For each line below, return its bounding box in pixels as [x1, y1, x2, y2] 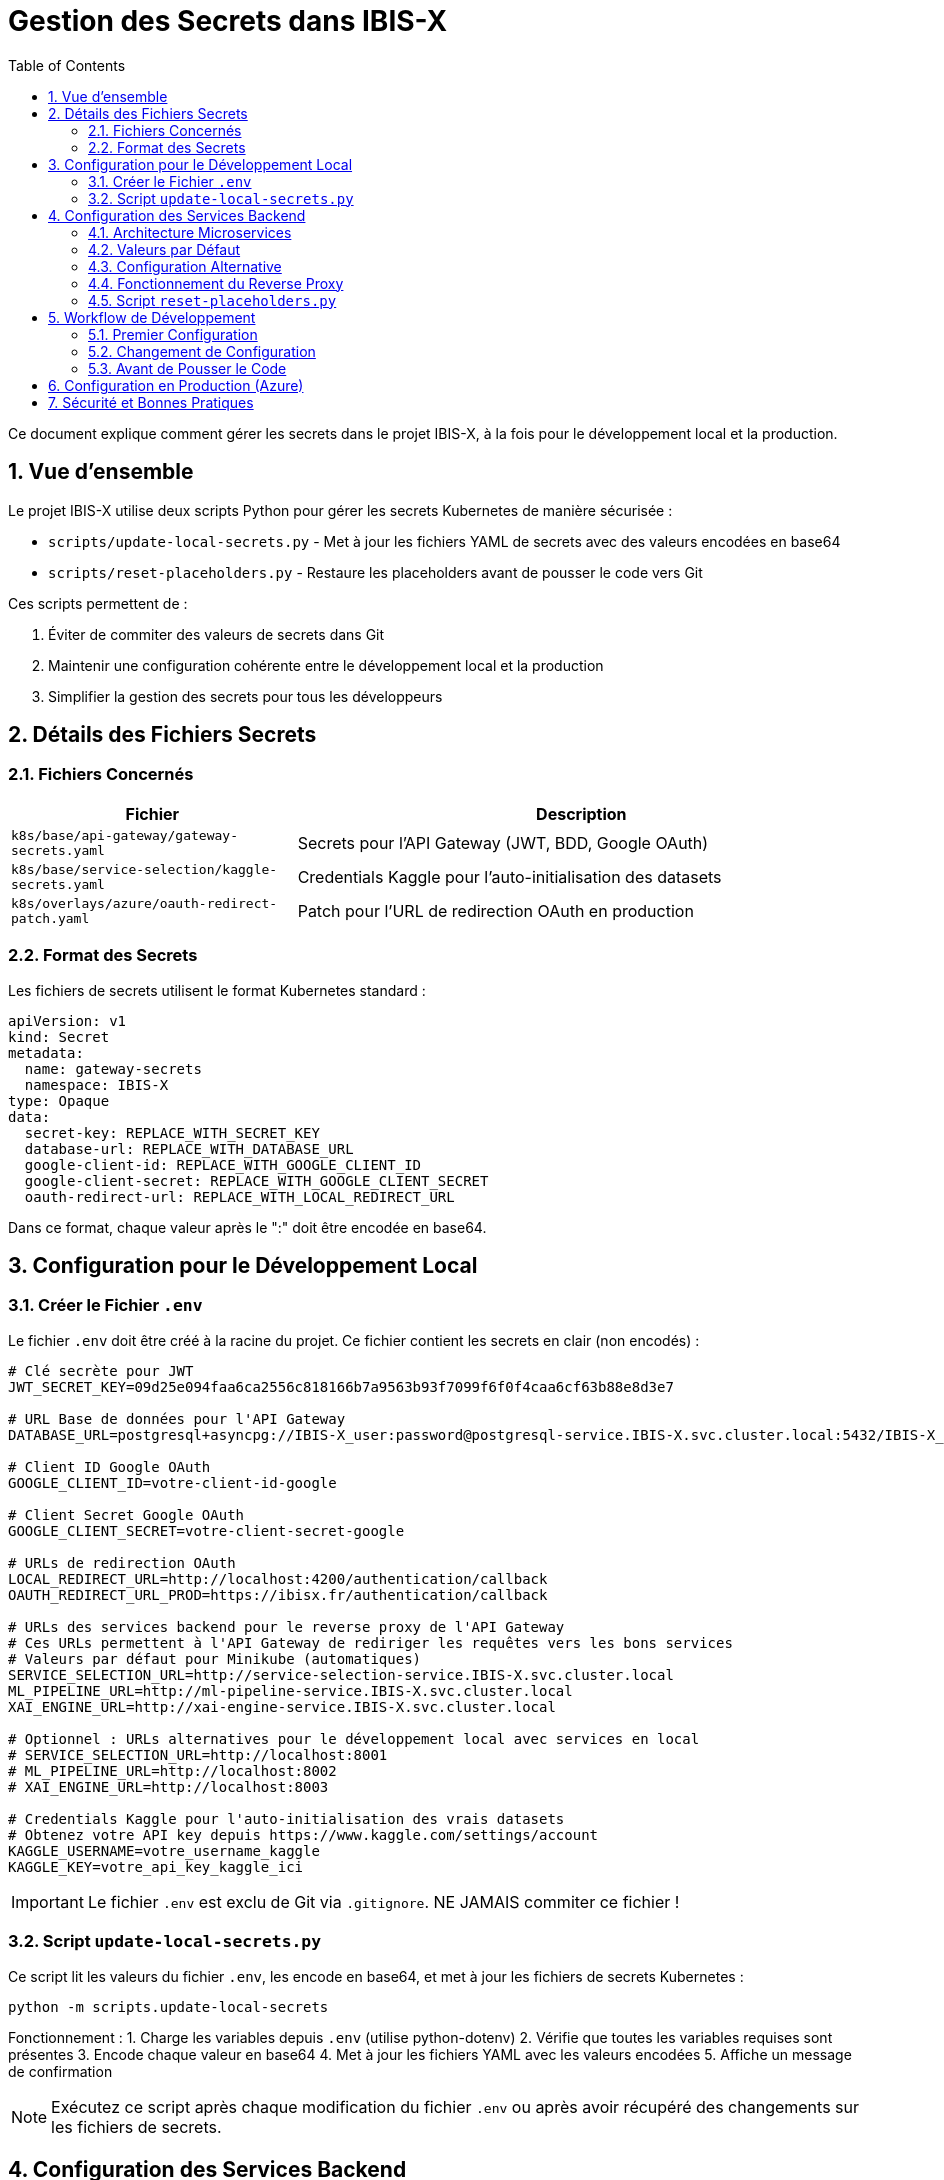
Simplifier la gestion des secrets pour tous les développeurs [48, 687, 443, 705]
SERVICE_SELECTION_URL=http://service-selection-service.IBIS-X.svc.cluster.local [8, 1666, 674, 1683]
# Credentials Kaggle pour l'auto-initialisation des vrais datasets [8, 1810, 565, 1827]
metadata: [8, 1044, 84, 1061]
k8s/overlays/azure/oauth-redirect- [11, 895, 278, 911]
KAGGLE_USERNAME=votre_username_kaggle [8, 1842, 320, 1859]
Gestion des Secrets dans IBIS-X [8, 4, 448, 38]
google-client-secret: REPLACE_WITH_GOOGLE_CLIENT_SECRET [24, 1172, 489, 1189]
